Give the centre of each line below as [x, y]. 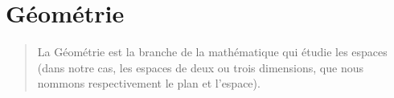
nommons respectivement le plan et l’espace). [149, 83]
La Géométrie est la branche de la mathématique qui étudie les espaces [212, 52]
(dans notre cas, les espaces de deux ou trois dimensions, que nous [200, 67]
